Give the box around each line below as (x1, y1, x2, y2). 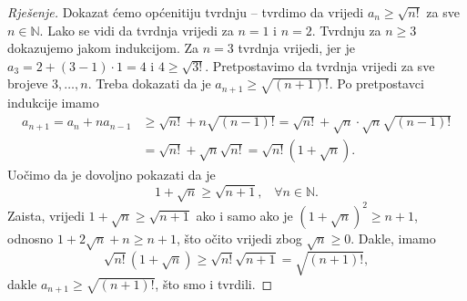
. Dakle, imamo (350, 228, 436, 247)
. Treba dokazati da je (87, 74, 211, 93)
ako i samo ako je (196, 205, 293, 224)
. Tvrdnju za (311, 20, 381, 39)
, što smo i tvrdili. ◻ (155, 274, 273, 293)
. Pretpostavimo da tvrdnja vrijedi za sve (205, 56, 435, 75)
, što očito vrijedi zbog (176, 228, 302, 247)
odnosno (7, 228, 54, 247)
